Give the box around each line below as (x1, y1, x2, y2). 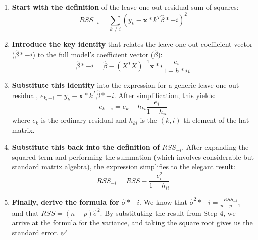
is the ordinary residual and (41, 115, 127, 125)
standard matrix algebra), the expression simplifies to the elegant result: (12, 161, 235, 172)
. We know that (139, 196, 187, 207)
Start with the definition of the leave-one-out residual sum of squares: (12, 2, 239, 12)
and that (12, 207, 39, 218)
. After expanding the (182, 141, 249, 152)
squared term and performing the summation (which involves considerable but (12, 151, 254, 162)
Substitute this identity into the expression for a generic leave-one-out (12, 79, 239, 90)
